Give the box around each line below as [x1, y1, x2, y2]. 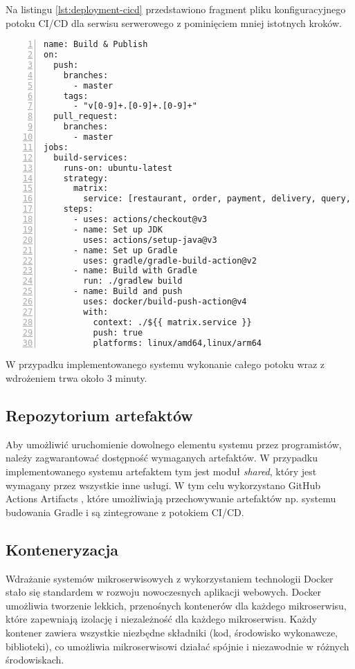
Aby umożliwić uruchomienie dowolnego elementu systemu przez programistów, [6, 437, 342, 451]
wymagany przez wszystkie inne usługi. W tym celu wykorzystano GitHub [6, 477, 321, 492]
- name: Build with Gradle [73, 266, 197, 276]
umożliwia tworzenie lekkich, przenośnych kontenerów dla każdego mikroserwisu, [6, 598, 347, 612]
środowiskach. [6, 652, 64, 667]
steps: [63, 204, 93, 214]
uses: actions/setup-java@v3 [83, 235, 217, 245]
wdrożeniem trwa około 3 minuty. [6, 371, 147, 385]
